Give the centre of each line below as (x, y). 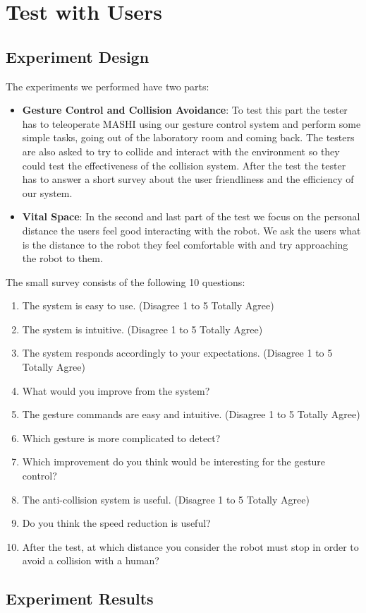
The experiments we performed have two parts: (108, 86)
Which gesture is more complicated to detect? (121, 438)
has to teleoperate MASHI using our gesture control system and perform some (191, 123)
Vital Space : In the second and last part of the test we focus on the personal (191, 216)
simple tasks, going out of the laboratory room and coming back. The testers (188, 137)
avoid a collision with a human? (91, 560)
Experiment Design (78, 56)
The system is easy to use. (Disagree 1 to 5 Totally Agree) (148, 305)
